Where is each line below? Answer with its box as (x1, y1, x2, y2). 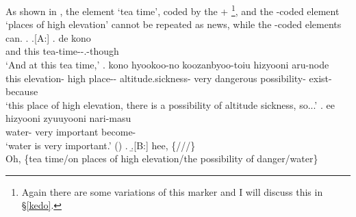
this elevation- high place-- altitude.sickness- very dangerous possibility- (5, 71, 306, 85)
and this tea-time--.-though (5, 44, 119, 58)
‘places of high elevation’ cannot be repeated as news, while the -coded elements (5, 17, 342, 31)
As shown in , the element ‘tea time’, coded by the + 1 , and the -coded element (5, 2, 340, 18)
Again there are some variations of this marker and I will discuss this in (21, 184, 323, 199)
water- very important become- (5, 125, 136, 138)
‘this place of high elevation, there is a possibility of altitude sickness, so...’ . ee (5, 97, 335, 112)
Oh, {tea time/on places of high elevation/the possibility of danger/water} (5, 151, 318, 166)
